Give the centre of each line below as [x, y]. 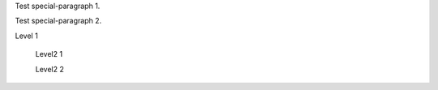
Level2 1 [49, 54]
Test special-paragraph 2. [58, 21]
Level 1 [26, 36]
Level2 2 [49, 69]
